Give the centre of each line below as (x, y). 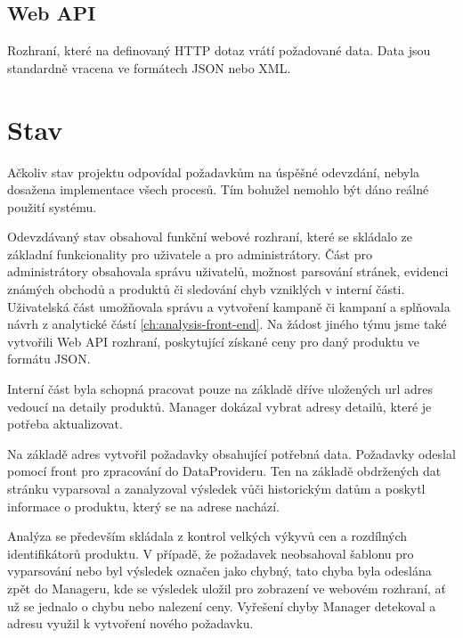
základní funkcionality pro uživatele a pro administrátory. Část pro (190, 254)
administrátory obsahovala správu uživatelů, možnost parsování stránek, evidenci (228, 271)
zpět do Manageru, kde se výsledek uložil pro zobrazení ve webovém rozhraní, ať (227, 588)
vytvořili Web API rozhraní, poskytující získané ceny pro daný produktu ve (214, 341)
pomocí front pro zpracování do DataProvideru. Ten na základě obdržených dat (224, 471)
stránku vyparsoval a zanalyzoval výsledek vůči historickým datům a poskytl (216, 489)
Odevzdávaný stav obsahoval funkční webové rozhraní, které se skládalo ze (210, 237)
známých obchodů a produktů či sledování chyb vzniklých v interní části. (206, 289)
